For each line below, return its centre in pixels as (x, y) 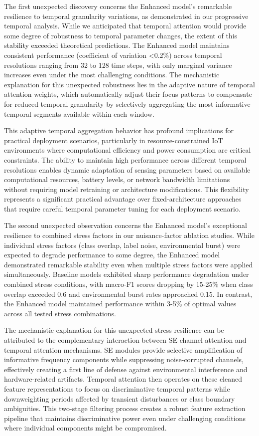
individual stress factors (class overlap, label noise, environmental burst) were (122, 245)
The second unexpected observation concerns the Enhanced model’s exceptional (126, 225)
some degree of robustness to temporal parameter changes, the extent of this (121, 35)
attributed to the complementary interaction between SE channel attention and (125, 340)
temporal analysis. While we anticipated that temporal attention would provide (125, 26)
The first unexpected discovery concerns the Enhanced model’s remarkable (118, 6)
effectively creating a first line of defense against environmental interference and (126, 369)
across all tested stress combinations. (60, 313)
